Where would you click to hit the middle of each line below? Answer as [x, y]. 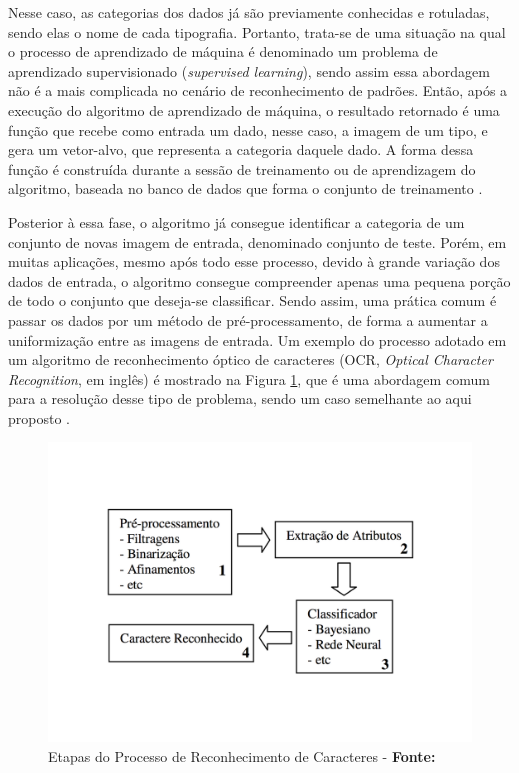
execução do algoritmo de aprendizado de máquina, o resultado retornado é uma [254, 109]
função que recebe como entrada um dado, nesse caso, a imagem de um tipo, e [248, 129]
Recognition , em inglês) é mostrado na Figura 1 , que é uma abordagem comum [249, 378]
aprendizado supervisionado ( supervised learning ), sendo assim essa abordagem [249, 70]
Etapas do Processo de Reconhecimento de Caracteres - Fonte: [242, 755]
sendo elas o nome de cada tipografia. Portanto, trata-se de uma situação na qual [257, 31]
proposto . [39, 417]
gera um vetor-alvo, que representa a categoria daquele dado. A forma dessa [241, 149]
